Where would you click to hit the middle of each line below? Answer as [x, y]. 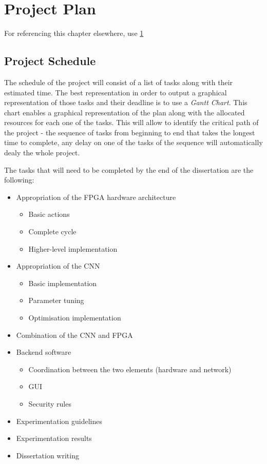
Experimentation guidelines [59, 421]
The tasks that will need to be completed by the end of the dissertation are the [129, 169]
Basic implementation [63, 283]
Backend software [44, 352]
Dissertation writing [47, 455]
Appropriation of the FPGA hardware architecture [96, 197]
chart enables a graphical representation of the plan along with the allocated [125, 112]
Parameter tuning [56, 300]
